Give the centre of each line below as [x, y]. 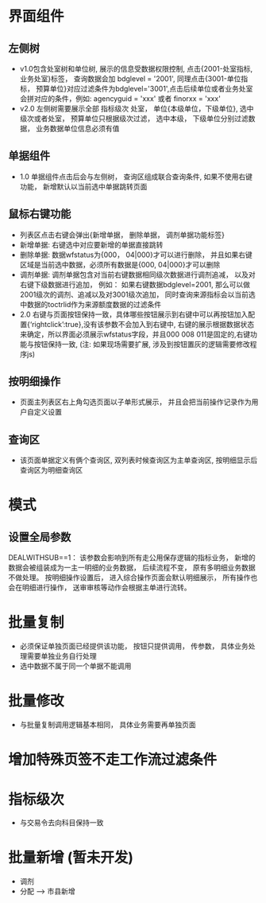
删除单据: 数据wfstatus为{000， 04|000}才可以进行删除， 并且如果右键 [136, 255]
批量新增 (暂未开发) [71, 858]
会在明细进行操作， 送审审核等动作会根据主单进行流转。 [100, 588]
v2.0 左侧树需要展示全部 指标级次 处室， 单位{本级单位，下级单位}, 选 [133, 109]
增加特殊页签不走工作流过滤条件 [113, 760]
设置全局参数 [40, 537]
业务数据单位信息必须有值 [77, 128]
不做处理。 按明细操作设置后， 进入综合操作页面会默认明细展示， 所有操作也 [133, 578]
